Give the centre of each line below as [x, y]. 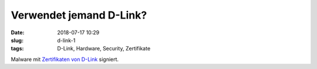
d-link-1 [66, 40]
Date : [18, 32]
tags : [17, 49]
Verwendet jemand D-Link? [79, 15]
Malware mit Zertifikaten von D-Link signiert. [65, 59]
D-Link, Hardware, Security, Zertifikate [104, 49]
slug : [17, 40]
